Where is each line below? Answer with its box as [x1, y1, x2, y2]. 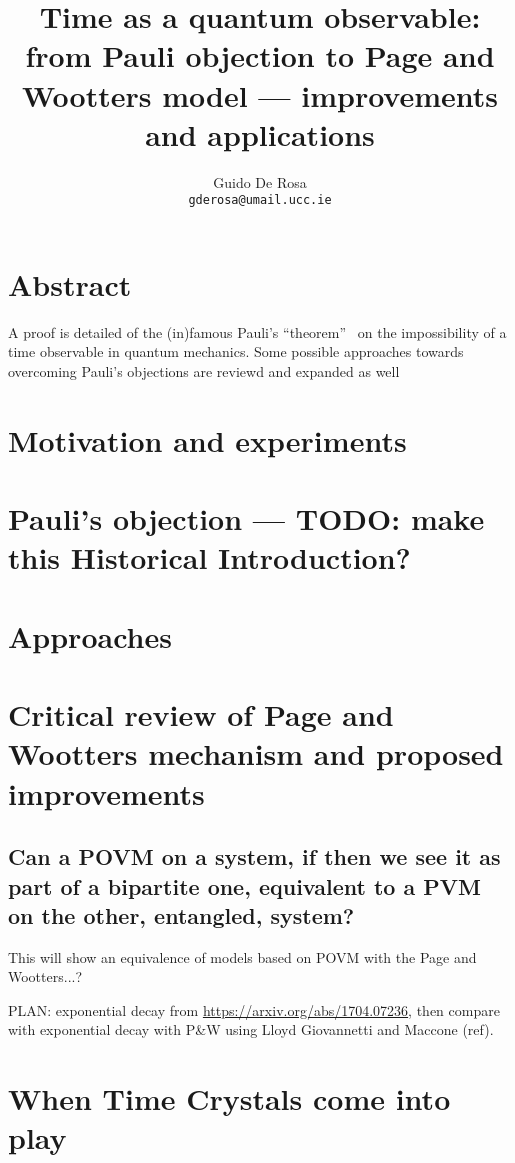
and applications [145, 113, 375, 154]
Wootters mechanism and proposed [8, 733, 504, 774]
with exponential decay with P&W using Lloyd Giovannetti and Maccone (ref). [8, 1019, 494, 1040]
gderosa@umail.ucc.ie [188, 193, 332, 208]
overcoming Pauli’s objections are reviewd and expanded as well [8, 361, 400, 382]
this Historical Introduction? [8, 537, 411, 578]
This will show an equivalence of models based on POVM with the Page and [8, 946, 477, 967]
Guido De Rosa [213, 171, 307, 192]
